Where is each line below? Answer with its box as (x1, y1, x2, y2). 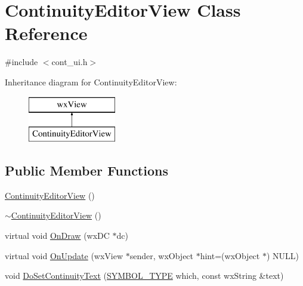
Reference (5, 21, 88, 45)
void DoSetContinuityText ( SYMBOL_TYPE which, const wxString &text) (5, 269, 284, 282)
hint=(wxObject (200, 249, 260, 262)
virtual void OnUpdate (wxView (5, 249, 123, 262)
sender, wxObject (129, 249, 194, 262)
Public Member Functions (5, 161, 168, 180)
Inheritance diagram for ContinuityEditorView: (5, 75, 177, 88)
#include (5, 56, 38, 68)
